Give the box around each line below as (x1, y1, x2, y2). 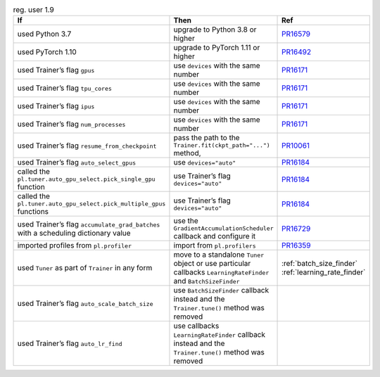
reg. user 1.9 (13, 5, 54, 15)
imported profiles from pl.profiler (17, 241, 132, 250)
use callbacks (173, 321, 220, 331)
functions (17, 207, 49, 217)
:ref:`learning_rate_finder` (281, 267, 366, 277)
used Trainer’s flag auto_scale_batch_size (17, 299, 153, 309)
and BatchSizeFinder (173, 276, 240, 286)
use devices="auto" (173, 158, 236, 167)
